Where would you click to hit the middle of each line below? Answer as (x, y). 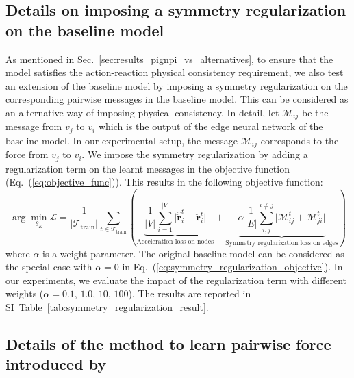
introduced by (56, 364)
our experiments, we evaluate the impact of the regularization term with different (176, 280)
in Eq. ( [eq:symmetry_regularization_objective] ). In (232, 267)
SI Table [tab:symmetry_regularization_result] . (107, 306)
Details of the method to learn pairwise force (168, 343)
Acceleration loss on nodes (175, 241)
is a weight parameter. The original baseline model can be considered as (193, 253)
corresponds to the (300, 140)
